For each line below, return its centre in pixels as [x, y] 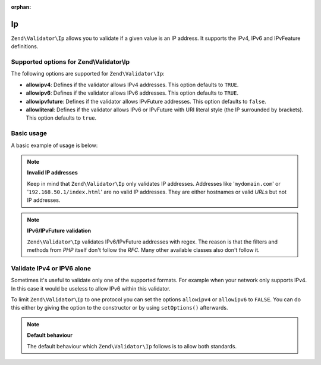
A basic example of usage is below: [54, 145]
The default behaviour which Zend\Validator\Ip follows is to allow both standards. [132, 346]
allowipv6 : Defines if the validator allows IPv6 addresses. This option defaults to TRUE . [132, 93]
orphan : [21, 7]
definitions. [25, 46]
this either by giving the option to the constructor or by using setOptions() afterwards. [119, 308]
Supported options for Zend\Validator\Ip [70, 62]
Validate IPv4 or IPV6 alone [51, 268]
